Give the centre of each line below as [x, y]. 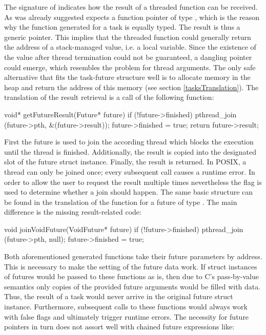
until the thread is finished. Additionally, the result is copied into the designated [130, 151]
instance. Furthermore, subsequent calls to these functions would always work [126, 307]
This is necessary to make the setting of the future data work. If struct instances [131, 266]
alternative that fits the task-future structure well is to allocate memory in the [127, 77]
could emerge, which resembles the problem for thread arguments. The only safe [130, 67]
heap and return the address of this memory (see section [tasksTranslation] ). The [131, 87]
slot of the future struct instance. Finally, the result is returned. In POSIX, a [125, 162]
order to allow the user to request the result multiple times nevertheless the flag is [133, 182]
